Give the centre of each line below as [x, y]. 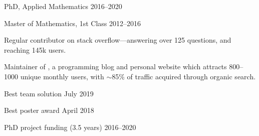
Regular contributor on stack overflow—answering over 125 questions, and [118, 40]
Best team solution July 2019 [49, 93]
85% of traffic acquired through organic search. [184, 76]
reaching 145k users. [35, 49]
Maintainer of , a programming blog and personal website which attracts [115, 66]
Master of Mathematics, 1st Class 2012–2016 [73, 23]
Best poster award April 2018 [49, 110]
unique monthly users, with [62, 76]
